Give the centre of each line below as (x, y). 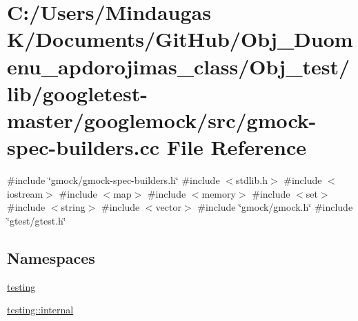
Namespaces (51, 257)
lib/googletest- (78, 93)
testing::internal (40, 310)
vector (168, 207)
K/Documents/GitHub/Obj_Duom (180, 39)
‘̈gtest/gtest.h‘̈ (37, 220)
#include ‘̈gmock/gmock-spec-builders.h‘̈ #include (113, 180)
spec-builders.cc (83, 147)
